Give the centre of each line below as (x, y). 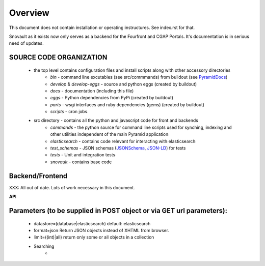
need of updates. (26, 43)
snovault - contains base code (81, 162)
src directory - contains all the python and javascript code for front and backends (116, 120)
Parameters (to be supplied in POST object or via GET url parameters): (118, 211)
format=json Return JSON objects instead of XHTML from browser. (101, 230)
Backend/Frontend (38, 176)
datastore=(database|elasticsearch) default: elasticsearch (92, 223)
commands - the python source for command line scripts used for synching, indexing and (141, 127)
